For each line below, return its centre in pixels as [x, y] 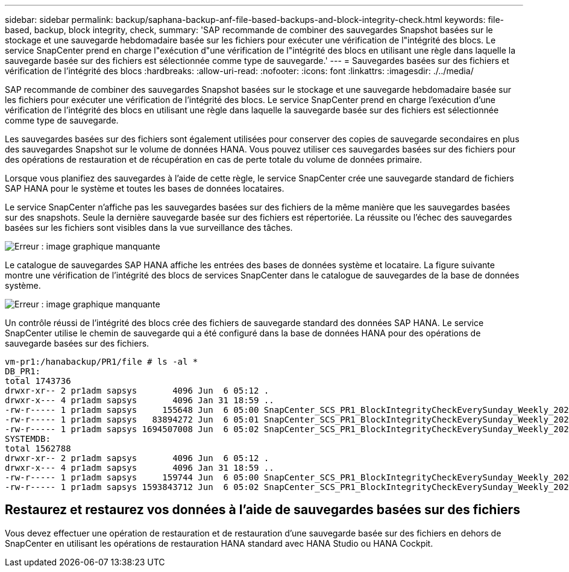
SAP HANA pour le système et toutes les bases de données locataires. [145, 188]
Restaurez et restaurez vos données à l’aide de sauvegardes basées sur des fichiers [262, 510]
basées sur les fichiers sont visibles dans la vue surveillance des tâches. [149, 228]
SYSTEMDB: [28, 439]
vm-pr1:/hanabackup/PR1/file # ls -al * [102, 362]
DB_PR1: [23, 371]
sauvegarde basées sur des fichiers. [77, 343]
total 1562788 [38, 448]
